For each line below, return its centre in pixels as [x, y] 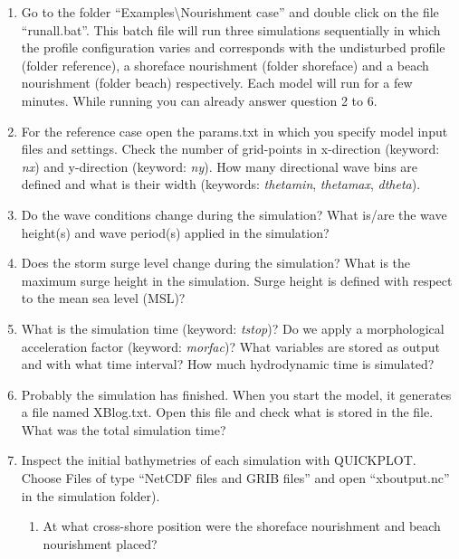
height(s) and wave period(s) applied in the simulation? [175, 232]
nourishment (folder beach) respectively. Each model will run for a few [217, 83]
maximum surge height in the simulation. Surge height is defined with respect [237, 280]
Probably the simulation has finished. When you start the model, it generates [236, 394]
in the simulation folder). [91, 495]
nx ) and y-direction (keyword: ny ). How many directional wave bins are [220, 166]
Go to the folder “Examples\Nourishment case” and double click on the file [230, 12]
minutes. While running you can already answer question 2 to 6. [199, 100]
